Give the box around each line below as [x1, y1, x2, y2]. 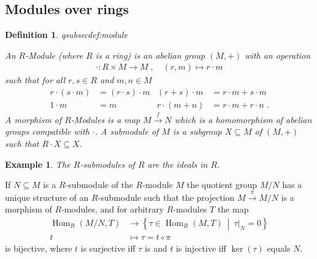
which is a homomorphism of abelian [174, 113, 312, 126]
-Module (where [25, 48, 83, 61]
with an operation [245, 48, 311, 61]
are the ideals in [147, 157, 208, 170]
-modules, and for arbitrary [61, 203, 164, 216]
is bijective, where [5, 242, 72, 255]
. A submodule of [94, 125, 159, 138]
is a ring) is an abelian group [95, 48, 205, 61]
